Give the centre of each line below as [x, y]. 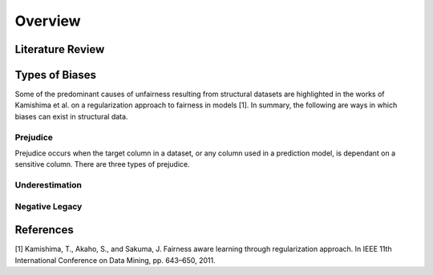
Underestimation [48, 185]
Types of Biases [55, 75]
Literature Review [60, 49]
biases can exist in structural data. [71, 116]
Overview [48, 21]
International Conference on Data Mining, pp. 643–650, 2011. [115, 260]
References [44, 230]
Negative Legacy [49, 206]
